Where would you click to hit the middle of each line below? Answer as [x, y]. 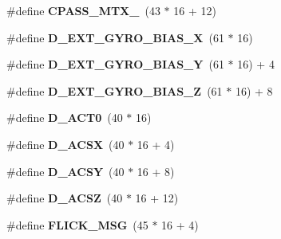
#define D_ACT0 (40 [65, 118]
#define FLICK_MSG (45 [77, 224]
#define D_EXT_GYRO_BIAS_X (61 [115, 37]
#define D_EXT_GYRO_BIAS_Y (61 [115, 64]
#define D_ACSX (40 [65, 144]
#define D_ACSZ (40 [65, 198]
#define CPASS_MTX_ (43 [83, 10]
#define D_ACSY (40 [65, 171]
